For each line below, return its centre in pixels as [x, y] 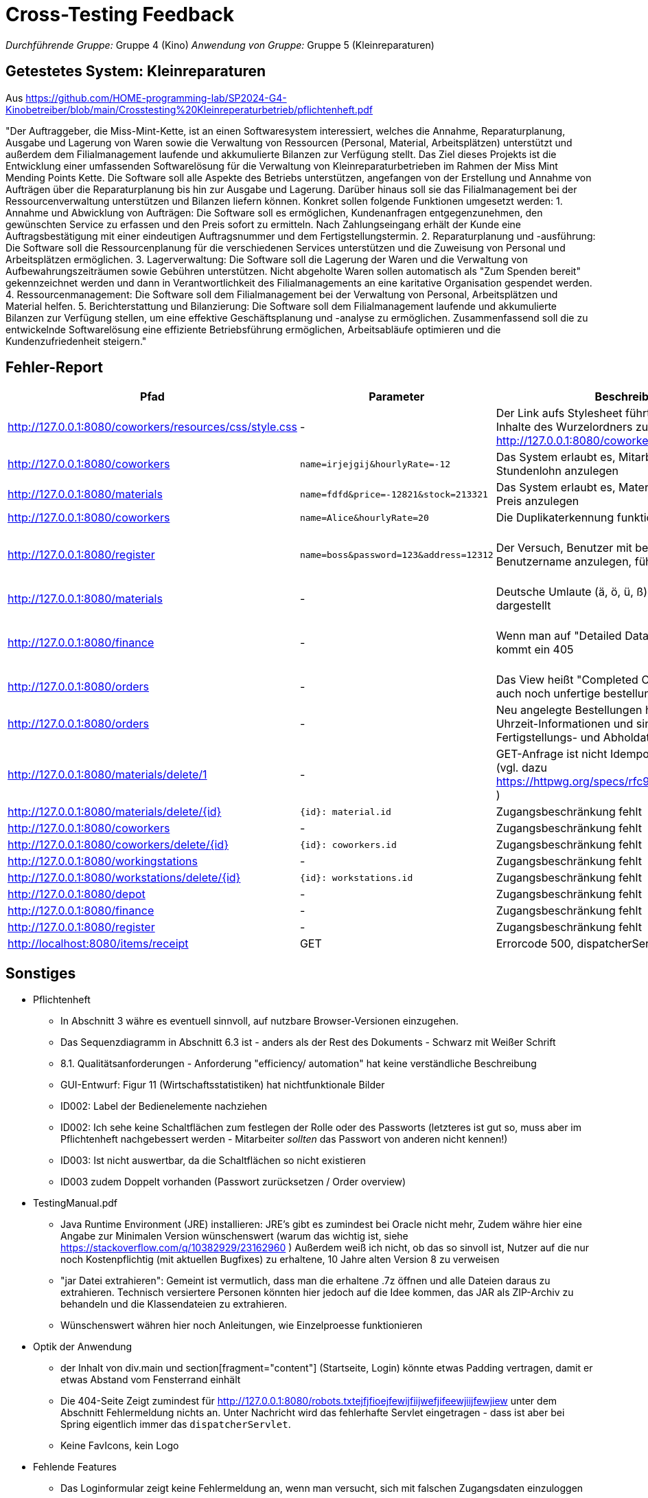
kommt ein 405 [535, 650]
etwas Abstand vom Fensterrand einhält [151, 1380]
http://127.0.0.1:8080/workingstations [103, 861]
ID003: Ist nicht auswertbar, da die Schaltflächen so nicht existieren [213, 1161]
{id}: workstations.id [356, 877]
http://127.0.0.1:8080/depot [77, 894]
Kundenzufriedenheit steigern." [76, 341]
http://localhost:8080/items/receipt [98, 944]
